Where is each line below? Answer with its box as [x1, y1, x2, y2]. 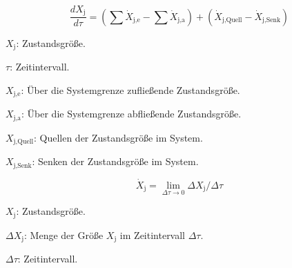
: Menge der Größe [24, 227, 104, 242]
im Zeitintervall [119, 227, 186, 242]
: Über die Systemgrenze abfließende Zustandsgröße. [21, 106, 242, 121]
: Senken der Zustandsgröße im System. [32, 154, 199, 169]
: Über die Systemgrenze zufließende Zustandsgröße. [21, 82, 240, 97]
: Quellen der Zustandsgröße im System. [33, 130, 203, 144]
